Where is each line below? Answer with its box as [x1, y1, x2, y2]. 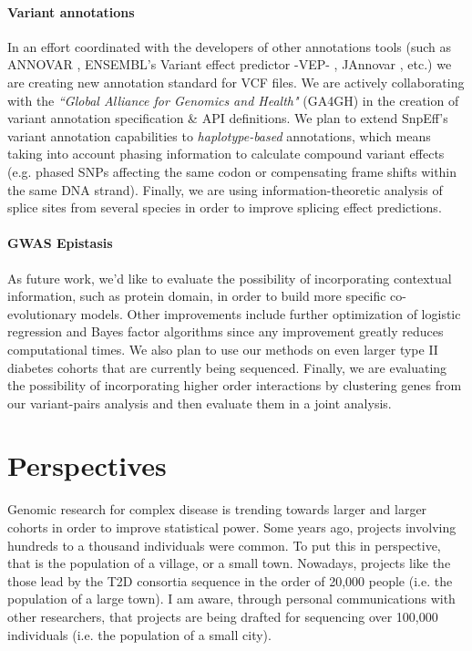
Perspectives [7, 447, 167, 484]
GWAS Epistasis [7, 233, 113, 253]
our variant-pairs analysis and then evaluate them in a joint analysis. [7, 393, 392, 412]
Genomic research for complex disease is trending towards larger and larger [7, 500, 427, 519]
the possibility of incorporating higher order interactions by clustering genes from [7, 376, 462, 395]
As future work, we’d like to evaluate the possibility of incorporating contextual [7, 268, 452, 287]
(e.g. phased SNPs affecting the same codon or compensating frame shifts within [7, 161, 457, 181]
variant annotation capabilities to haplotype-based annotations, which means [7, 126, 431, 145]
